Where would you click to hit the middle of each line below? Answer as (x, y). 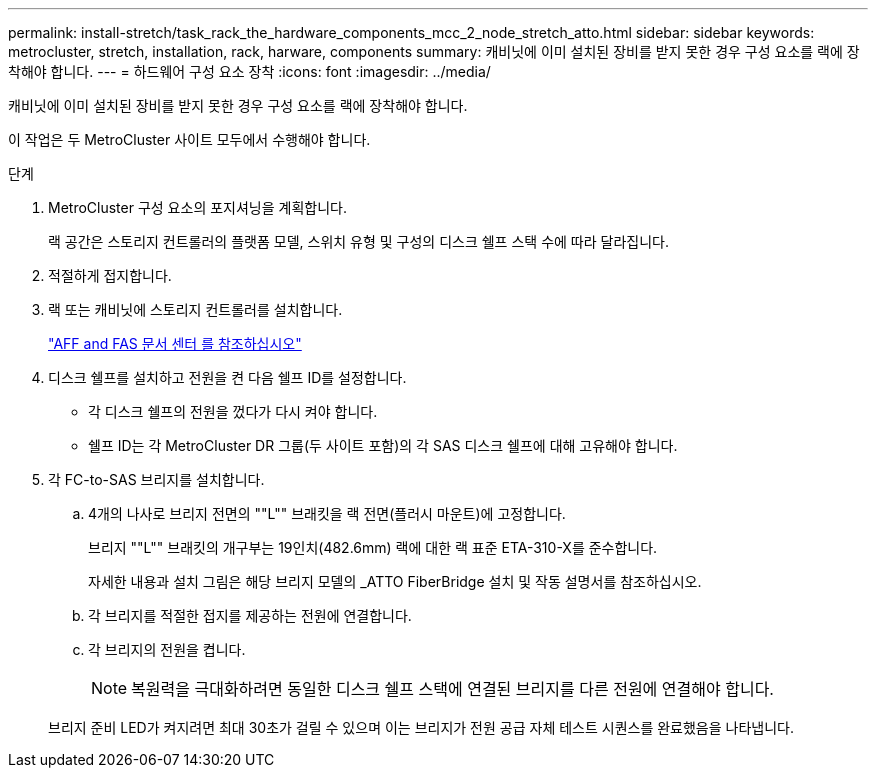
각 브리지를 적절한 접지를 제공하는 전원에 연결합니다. (250, 615)
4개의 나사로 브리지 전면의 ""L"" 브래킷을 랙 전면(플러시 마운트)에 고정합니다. (327, 513)
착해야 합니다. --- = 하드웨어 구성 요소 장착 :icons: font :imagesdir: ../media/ (249, 71)
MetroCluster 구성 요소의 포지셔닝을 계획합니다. (197, 207)
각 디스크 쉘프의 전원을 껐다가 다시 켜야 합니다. (233, 411)
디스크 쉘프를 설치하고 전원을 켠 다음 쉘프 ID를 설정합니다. (227, 377)
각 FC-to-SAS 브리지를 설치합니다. (156, 479)
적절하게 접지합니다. (110, 275)
